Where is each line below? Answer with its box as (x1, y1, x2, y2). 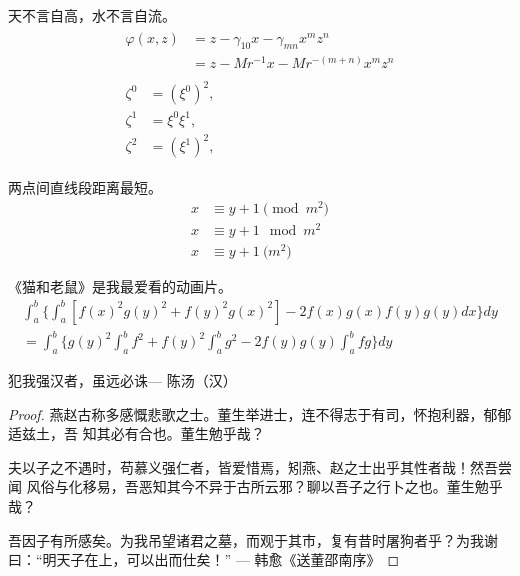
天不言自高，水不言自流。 (8, 5, 176, 25)
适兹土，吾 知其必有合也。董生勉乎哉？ (8, 423, 265, 444)
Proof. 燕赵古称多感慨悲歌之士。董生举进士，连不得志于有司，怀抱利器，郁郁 (8, 403, 512, 424)
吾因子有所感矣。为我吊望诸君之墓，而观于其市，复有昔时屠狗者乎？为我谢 (8, 529, 498, 550)
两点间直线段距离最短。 (8, 177, 162, 198)
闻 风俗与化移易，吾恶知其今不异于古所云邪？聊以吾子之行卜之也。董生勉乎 (8, 476, 503, 497)
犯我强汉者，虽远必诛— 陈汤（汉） (8, 370, 237, 390)
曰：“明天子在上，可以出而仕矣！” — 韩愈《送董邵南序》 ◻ (8, 549, 400, 570)
